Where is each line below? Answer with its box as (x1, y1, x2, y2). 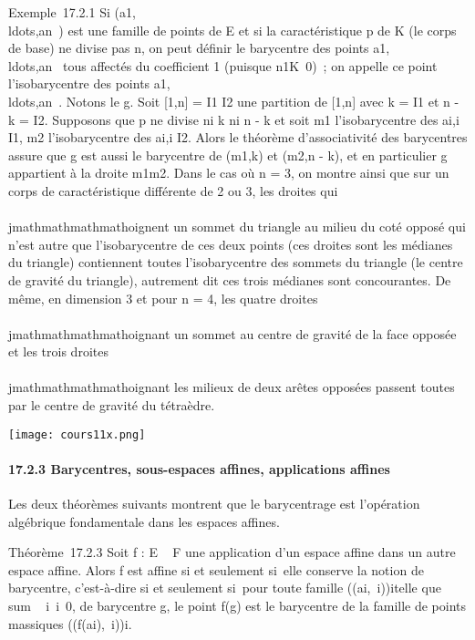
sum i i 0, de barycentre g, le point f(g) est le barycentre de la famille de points (8, 596, 467, 615)
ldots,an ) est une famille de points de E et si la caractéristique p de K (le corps (8, 20, 457, 39)
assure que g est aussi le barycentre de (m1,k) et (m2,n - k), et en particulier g (8, 145, 448, 164)
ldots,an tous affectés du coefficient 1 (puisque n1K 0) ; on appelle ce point (8, 56, 438, 75)
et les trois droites (8, 342, 108, 361)
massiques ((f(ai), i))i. (8, 614, 132, 633)
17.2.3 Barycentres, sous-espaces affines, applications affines (8, 459, 390, 478)
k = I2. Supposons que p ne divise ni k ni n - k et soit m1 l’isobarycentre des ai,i (8, 109, 460, 129)
